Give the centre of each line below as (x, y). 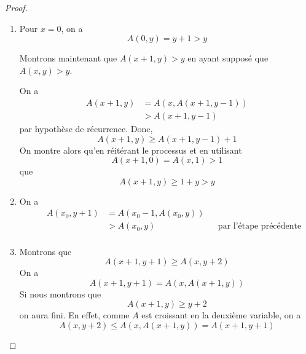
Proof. (16, 7)
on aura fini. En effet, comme (74, 315)
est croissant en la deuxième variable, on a (221, 315)
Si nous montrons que (60, 293)
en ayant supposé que (228, 58)
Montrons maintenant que (68, 58)
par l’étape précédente (260, 226)
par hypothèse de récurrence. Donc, (86, 129)
